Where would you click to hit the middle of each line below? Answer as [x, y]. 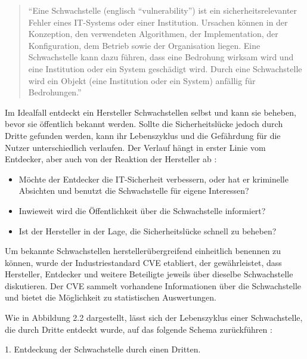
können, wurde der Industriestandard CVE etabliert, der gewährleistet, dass [143, 262]
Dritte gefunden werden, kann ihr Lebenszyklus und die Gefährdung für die [143, 135]
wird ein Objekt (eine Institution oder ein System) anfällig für [142, 80]
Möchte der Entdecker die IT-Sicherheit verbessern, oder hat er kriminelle [153, 179]
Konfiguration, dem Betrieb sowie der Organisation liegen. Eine [144, 45]
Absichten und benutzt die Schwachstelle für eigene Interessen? [134, 191]
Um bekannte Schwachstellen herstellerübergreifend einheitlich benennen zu [143, 251]
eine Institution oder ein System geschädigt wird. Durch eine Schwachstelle [165, 68]
